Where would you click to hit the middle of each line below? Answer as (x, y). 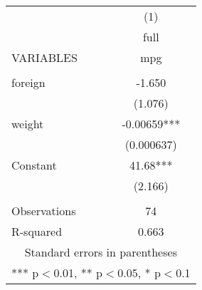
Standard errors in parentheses (101, 252)
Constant (34, 165)
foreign (28, 82)
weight (28, 124)
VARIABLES (44, 57)
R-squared (37, 231)
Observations (44, 211)
